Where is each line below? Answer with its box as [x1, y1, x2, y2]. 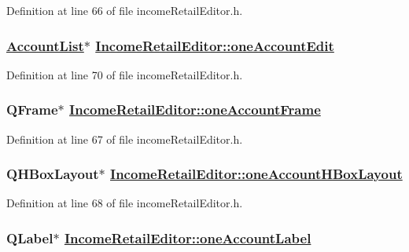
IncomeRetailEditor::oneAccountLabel [64, 228, 311, 247]
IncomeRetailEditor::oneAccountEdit [95, 35, 334, 55]
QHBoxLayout [6, 164, 99, 184]
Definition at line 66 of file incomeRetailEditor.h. [6, 2, 243, 18]
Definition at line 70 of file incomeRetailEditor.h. [6, 66, 243, 82]
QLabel [6, 228, 53, 247]
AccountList [6, 35, 84, 55]
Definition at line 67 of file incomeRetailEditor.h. [6, 130, 243, 147]
